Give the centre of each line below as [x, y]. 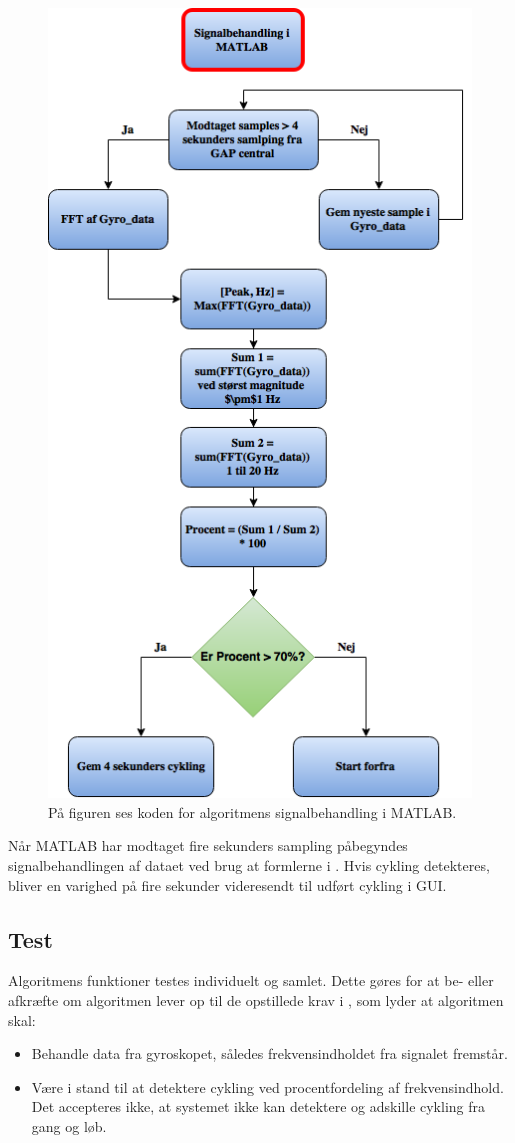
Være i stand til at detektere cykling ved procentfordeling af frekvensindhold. [267, 1086]
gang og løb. [69, 1126]
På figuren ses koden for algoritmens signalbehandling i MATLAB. [252, 811]
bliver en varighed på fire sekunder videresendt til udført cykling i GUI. [227, 884]
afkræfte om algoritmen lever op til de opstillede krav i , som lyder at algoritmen [256, 1000]
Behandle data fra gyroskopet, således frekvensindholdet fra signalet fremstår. [269, 1053]
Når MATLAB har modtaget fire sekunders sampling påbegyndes [208, 845]
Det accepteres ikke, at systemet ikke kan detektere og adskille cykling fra [258, 1106]
